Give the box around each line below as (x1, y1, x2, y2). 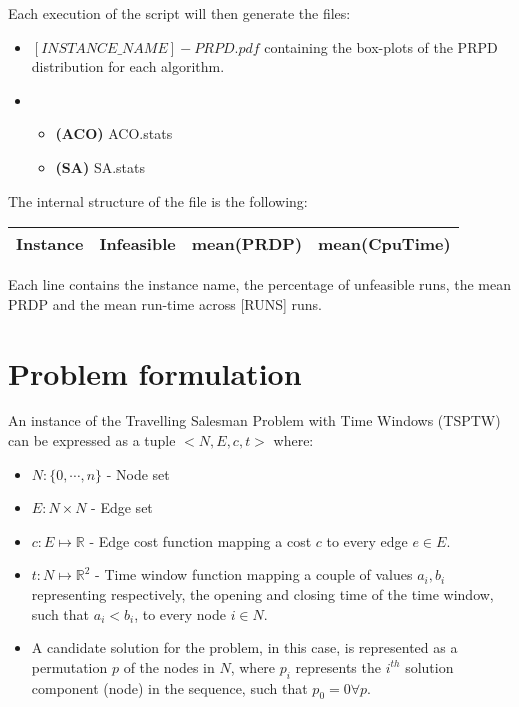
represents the (295, 656, 381, 677)
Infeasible (99, 232, 176, 256)
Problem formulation (8, 352, 302, 393)
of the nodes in (123, 656, 215, 677)
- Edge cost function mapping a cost (89, 530, 312, 551)
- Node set (106, 463, 170, 484)
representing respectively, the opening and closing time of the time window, (31, 584, 494, 605)
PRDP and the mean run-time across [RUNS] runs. (8, 293, 322, 314)
